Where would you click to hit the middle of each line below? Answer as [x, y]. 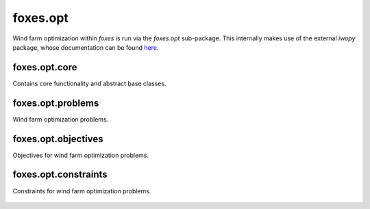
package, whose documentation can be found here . [86, 47]
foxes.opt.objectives [58, 139]
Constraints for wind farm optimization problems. [82, 191]
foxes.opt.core [45, 67]
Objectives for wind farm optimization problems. [81, 155]
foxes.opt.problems [56, 103]
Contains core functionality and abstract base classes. [89, 83]
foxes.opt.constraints [60, 175]
